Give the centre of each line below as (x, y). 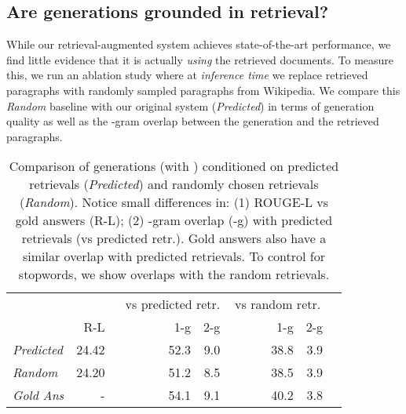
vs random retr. (278, 304)
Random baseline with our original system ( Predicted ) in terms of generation (190, 105)
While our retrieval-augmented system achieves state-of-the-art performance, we (199, 44)
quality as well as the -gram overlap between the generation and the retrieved (193, 121)
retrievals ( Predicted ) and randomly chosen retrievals (174, 184)
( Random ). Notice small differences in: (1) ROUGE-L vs (174, 202)
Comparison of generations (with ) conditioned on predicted (174, 166)
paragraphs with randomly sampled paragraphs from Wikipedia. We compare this (203, 90)
